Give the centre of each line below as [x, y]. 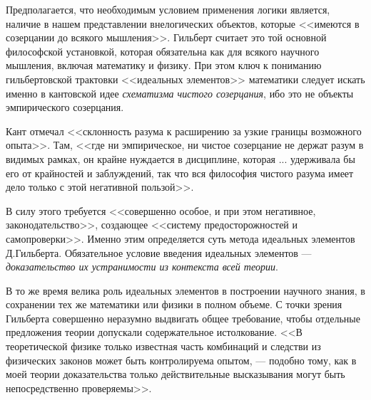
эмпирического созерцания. [65, 107]
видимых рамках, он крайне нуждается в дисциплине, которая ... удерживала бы [181, 158]
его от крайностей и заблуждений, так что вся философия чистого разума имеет [180, 173]
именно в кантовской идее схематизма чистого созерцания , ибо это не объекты [180, 93]
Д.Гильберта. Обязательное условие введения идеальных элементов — [159, 252]
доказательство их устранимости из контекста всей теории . [142, 267]
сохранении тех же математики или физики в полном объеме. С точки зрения [174, 304]
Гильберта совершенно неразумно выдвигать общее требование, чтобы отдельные [183, 318]
